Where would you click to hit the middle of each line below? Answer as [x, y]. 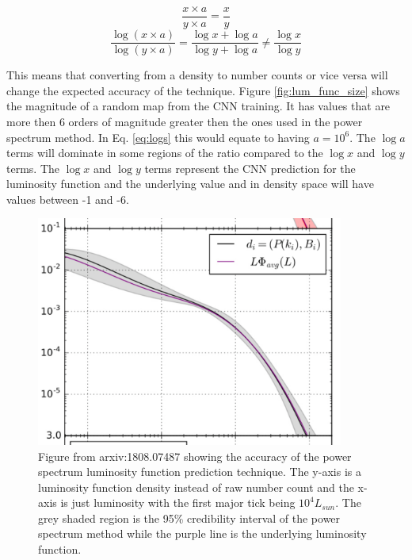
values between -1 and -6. [68, 199]
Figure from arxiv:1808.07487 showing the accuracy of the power [195, 456]
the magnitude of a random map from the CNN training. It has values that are [198, 106]
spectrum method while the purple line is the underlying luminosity [202, 533]
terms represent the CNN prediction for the [250, 168]
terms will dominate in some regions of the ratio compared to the [165, 153]
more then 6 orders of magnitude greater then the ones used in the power [185, 121]
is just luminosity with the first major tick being [178, 502]
